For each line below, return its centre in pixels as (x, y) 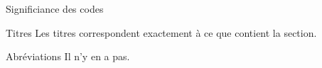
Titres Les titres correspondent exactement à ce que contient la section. (161, 32)
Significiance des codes (55, 8)
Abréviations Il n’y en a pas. (68, 56)
